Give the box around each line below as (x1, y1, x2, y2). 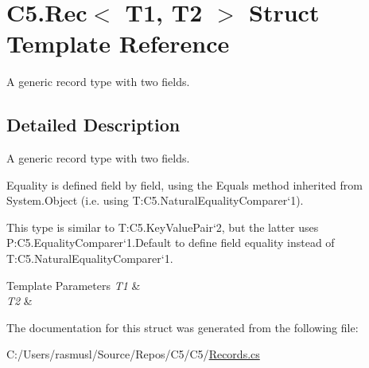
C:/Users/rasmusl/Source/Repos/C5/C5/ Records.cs (6, 346, 260, 362)
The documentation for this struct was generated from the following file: (6, 319, 359, 335)
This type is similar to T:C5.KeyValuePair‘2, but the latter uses (6, 218, 319, 235)
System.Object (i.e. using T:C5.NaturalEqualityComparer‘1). (6, 192, 304, 209)
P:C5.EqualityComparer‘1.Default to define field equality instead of (6, 234, 335, 251)
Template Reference (6, 27, 230, 60)
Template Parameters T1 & (6, 276, 141, 293)
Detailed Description (6, 112, 181, 137)
